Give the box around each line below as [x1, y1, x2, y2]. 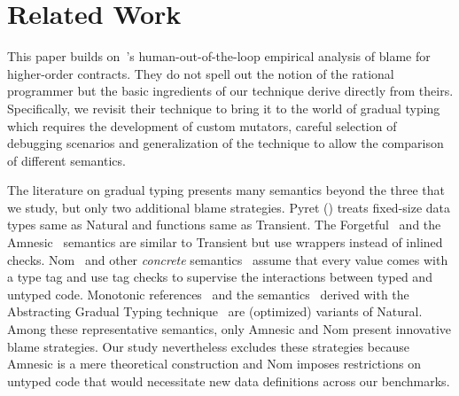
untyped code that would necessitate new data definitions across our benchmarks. [7, 371, 450, 390]
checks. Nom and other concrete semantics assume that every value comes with [7, 250, 448, 268]
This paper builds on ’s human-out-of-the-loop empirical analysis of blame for [7, 47, 431, 66]
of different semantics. [7, 151, 126, 169]
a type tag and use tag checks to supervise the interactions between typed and [7, 268, 432, 286]
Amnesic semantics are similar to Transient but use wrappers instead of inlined [7, 233, 443, 252]
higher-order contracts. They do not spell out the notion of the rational [7, 64, 394, 82]
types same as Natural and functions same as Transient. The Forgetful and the [7, 215, 441, 234]
